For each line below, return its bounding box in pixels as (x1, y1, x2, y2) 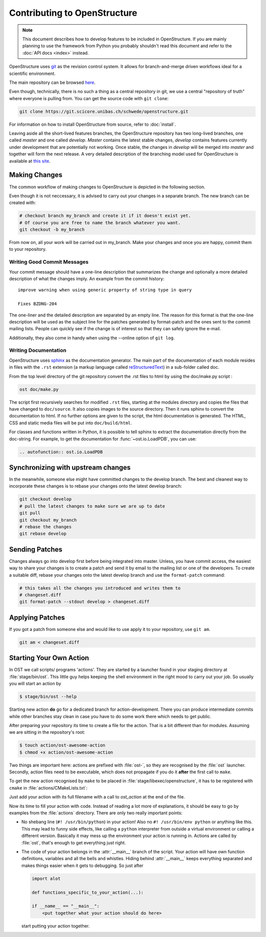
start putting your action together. (21, 923, 90, 929)
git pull (19, 510, 41, 516)
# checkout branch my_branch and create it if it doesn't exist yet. (19, 213, 191, 219)
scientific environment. (9, 70, 56, 76)
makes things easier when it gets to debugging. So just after (21, 863, 144, 868)
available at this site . (9, 158, 51, 164)
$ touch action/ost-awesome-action (19, 742, 105, 748)
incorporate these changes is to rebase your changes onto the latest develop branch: (9, 483, 182, 489)
